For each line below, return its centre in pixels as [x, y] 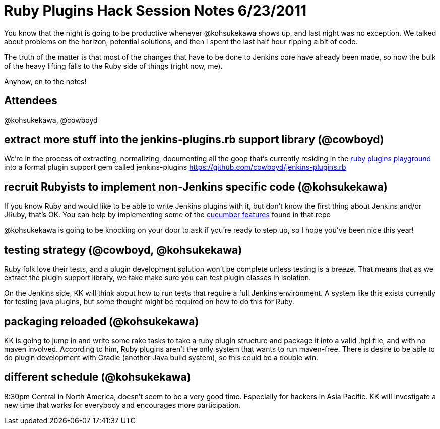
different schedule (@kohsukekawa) [98, 377]
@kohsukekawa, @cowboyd [51, 120]
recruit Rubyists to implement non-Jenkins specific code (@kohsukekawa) [196, 187]
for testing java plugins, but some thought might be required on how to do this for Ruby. [149, 302]
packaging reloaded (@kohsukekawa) [102, 321]
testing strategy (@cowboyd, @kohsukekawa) [123, 250]
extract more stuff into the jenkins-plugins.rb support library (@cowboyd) [194, 140]
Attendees [31, 101]
